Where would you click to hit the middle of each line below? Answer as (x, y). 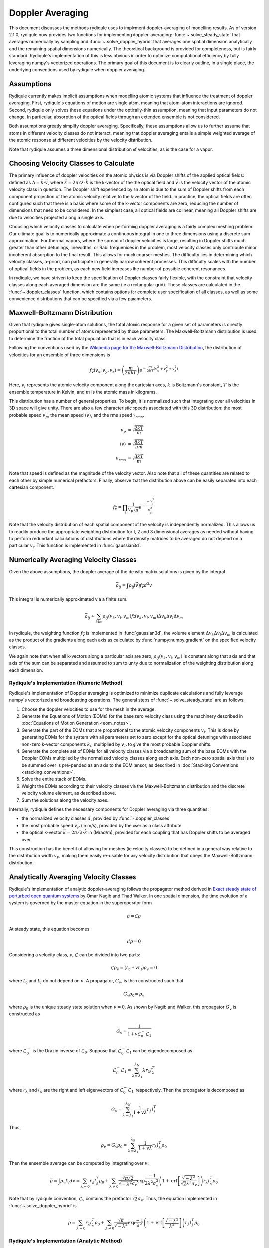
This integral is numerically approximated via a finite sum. (68, 599)
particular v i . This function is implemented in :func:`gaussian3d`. (75, 546)
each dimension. (26, 670)
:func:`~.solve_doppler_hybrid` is (43, 1205)
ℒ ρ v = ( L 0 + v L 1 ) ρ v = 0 (134, 968)
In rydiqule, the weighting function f (46, 633)
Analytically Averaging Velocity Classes (73, 877)
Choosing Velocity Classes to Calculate (72, 163)
